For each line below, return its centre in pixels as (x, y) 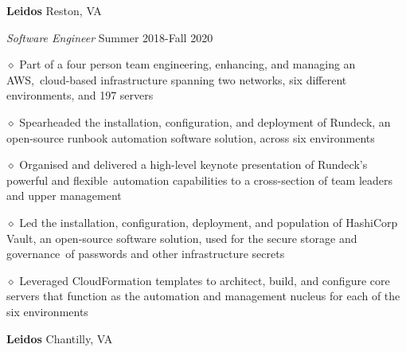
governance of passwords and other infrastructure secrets (146, 254)
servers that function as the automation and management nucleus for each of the (203, 296)
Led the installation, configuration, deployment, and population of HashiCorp (209, 222)
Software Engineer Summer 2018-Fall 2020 (110, 37)
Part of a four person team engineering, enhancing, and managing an (187, 64)
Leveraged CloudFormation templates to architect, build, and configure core (205, 280)
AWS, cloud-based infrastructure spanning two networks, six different (177, 79)
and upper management (64, 196)
